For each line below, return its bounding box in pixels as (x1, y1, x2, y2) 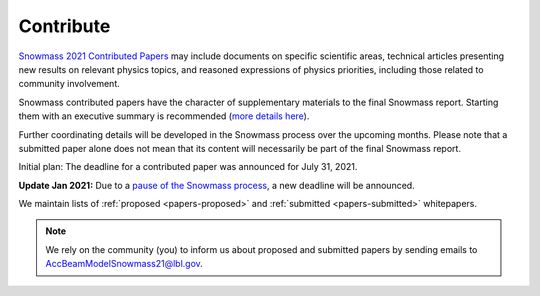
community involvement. (18, 78, 120, 90)
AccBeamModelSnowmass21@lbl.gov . (45, 258, 204, 270)
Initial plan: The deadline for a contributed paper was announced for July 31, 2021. (18, 161, 358, 173)
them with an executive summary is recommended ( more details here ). (18, 110, 310, 122)
